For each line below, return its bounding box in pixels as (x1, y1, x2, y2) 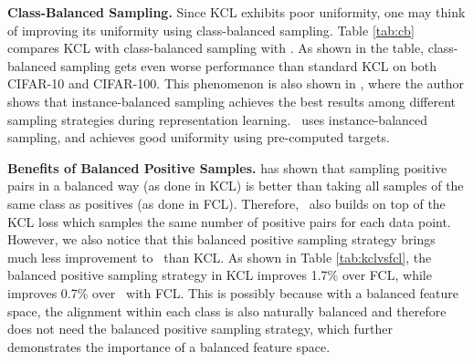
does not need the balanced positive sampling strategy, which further (7, 319, 394, 338)
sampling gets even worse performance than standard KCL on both (60, 56, 437, 75)
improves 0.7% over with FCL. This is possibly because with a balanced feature (7, 283, 459, 302)
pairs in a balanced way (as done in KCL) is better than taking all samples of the (7, 176, 464, 195)
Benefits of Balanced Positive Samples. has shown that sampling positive (7, 158, 447, 177)
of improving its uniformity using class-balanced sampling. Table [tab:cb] (7, 20, 415, 39)
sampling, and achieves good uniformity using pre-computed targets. (7, 128, 390, 147)
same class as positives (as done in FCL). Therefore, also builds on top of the (7, 193, 446, 212)
